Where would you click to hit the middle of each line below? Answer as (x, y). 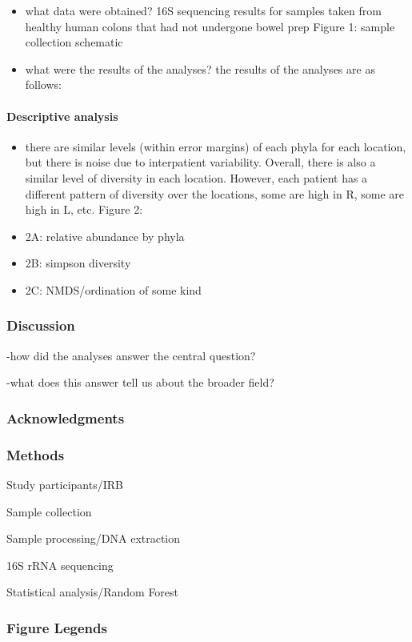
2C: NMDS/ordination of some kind (113, 289)
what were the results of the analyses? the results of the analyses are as (200, 68)
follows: (43, 84)
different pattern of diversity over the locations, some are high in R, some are (214, 193)
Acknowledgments (66, 417)
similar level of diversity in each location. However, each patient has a (196, 177)
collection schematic (74, 42)
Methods (36, 454)
